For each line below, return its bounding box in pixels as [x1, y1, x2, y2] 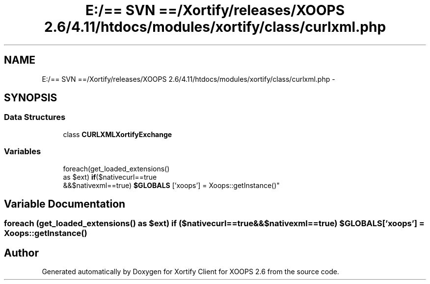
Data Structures [4, 112, 66, 122]
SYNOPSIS [4, 92, 57, 104]
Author [4, 246, 39, 259]
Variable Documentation [4, 197, 126, 210]
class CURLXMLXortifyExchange [63, 130, 172, 139]
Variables [4, 146, 41, 157]
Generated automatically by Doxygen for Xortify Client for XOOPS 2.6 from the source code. [42, 267, 339, 276]
